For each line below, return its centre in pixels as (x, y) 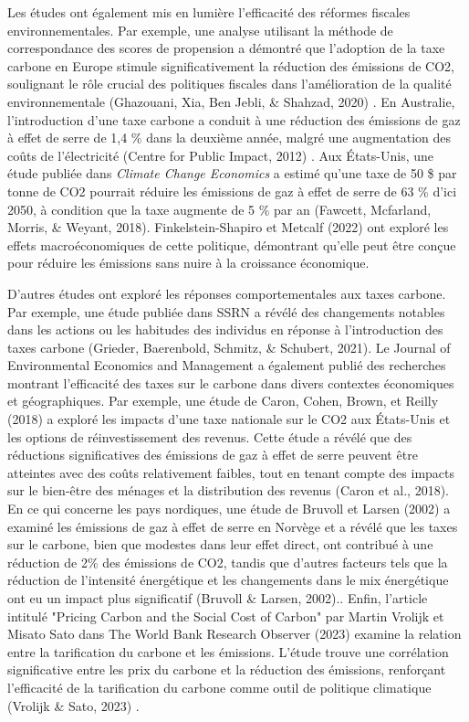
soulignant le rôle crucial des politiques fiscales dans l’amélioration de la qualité (229, 84)
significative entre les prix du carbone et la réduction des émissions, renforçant (227, 669)
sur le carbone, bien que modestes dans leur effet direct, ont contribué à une (220, 544)
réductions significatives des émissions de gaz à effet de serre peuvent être (213, 455)
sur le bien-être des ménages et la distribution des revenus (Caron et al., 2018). (229, 490)
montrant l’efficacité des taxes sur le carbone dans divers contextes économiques (231, 382)
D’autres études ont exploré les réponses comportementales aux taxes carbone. (227, 293)
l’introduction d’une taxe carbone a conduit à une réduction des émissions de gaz (234, 119)
